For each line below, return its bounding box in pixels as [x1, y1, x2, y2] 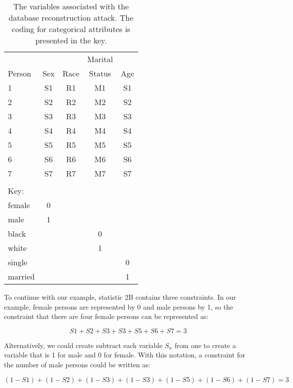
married [8, 271, 35, 282]
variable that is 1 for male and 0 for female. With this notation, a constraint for [4, 350, 246, 360]
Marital [87, 53, 113, 65]
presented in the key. [35, 35, 107, 46]
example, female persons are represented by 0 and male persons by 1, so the [4, 301, 233, 312]
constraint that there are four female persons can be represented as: [4, 311, 209, 321]
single [8, 256, 28, 268]
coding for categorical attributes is [11, 23, 131, 35]
